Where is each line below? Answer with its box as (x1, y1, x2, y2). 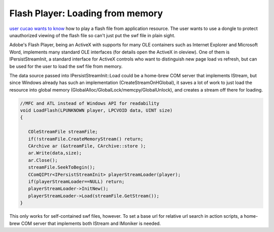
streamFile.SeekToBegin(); (28, 164, 95, 170)
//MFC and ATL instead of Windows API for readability (20, 100, 159, 106)
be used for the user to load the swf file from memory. (9, 63, 123, 69)
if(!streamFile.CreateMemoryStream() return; (28, 136, 144, 142)
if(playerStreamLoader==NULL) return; (28, 179, 125, 184)
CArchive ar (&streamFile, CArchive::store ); (28, 143, 146, 149)
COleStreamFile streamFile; (28, 129, 98, 135)
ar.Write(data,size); (28, 150, 82, 156)
